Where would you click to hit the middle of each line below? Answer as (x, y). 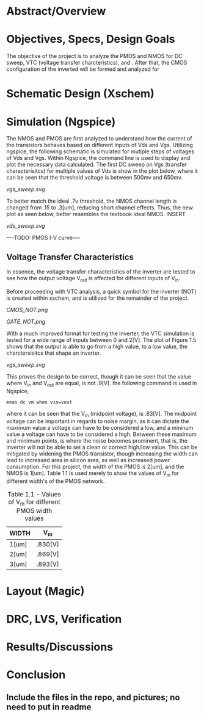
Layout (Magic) (46, 591)
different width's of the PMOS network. (56, 481)
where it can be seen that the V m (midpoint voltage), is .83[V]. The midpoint (102, 414)
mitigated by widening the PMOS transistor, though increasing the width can (102, 454)
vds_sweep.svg (26, 226)
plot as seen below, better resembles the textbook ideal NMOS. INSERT (96, 214)
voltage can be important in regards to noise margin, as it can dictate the (98, 421)
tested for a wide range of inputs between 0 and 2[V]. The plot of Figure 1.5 (101, 339)
